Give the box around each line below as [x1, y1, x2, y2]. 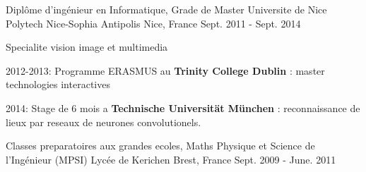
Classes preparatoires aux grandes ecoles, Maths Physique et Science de [6, 138, 315, 153]
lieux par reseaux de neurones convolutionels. [6, 114, 201, 129]
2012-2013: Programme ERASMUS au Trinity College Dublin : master [6, 63, 325, 78]
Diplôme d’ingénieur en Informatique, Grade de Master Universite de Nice [6, 2, 327, 16]
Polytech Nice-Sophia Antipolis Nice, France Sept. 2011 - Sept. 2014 [6, 16, 301, 30]
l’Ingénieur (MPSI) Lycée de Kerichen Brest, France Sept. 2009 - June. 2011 [6, 152, 336, 166]
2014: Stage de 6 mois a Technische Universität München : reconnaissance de [6, 100, 360, 115]
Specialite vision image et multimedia [6, 39, 168, 54]
